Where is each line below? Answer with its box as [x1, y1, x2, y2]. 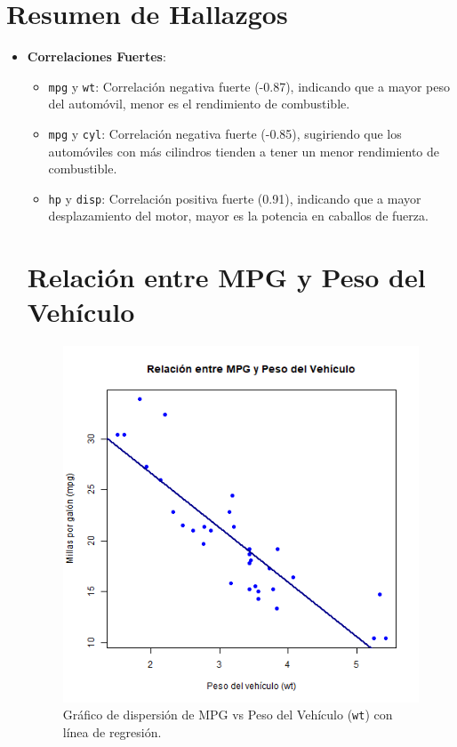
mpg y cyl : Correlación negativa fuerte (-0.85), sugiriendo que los [48, 124, 402, 142]
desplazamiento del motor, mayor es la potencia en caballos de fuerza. [48, 206, 429, 225]
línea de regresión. [62, 722, 162, 741]
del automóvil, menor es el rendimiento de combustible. [48, 94, 350, 113]
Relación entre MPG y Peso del [27, 259, 426, 295]
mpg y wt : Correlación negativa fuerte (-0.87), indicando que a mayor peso [48, 76, 450, 95]
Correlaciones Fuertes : [27, 47, 166, 66]
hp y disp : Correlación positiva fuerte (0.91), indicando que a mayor [48, 189, 421, 207]
